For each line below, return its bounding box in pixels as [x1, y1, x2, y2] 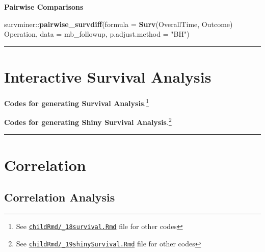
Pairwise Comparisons [4, 2, 84, 12]
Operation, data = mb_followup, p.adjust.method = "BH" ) [4, 29, 190, 39]
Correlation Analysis [4, 189, 115, 205]
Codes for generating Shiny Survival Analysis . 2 [4, 115, 172, 127]
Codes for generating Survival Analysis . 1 [4, 96, 149, 108]
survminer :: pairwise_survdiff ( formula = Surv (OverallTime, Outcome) [4, 18, 233, 29]
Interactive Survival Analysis [4, 66, 211, 87]
